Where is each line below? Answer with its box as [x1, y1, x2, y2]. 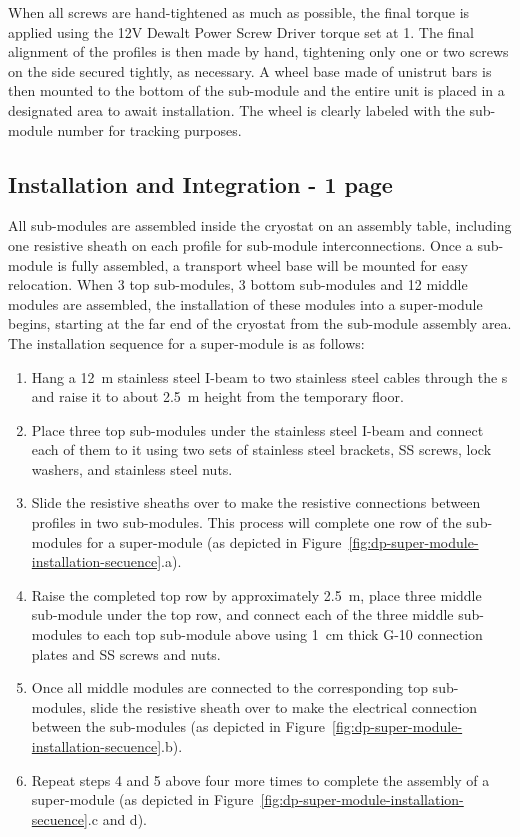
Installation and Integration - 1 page [8, 168, 393, 199]
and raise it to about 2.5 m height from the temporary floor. [31, 386, 404, 407]
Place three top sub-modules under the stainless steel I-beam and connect [31, 419, 484, 440]
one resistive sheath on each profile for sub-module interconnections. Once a [8, 234, 473, 255]
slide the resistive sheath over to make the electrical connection [90, 696, 478, 717]
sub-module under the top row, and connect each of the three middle [31, 604, 454, 625]
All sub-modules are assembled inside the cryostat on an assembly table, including [8, 215, 512, 236]
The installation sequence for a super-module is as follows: [8, 332, 365, 353]
